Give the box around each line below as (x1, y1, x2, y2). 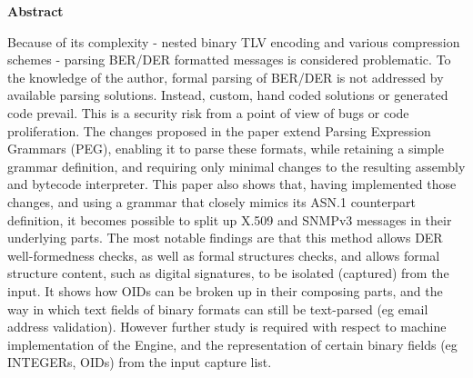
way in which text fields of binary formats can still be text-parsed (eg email (7, 299, 428, 318)
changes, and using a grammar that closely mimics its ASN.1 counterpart (7, 192, 416, 211)
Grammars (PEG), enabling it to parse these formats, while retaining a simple (7, 139, 444, 158)
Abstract (7, 2, 64, 20)
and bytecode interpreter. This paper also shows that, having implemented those (7, 174, 457, 194)
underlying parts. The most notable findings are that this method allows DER (7, 228, 443, 247)
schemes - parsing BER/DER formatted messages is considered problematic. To (7, 50, 451, 69)
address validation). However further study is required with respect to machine (7, 317, 447, 336)
